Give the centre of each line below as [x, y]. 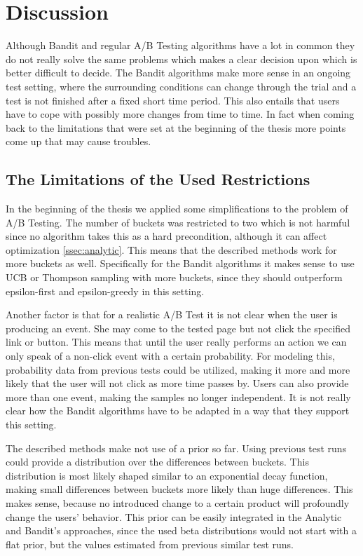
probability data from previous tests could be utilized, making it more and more [178, 369]
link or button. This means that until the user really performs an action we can [176, 342]
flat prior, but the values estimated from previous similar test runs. [150, 544]
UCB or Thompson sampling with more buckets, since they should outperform [174, 277]
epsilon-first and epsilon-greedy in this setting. [105, 291]
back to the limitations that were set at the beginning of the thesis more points [176, 127]
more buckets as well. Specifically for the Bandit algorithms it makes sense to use [180, 263]
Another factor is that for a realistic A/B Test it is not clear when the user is [172, 314]
